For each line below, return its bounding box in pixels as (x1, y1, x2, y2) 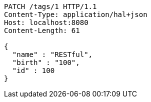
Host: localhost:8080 (4, 18, 88, 26)
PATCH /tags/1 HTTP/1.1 (4, 2, 97, 10)
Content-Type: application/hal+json (4, 10, 147, 18)
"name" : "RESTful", (12, 50, 93, 58)
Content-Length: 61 (4, 26, 80, 34)
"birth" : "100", (12, 58, 80, 66)
